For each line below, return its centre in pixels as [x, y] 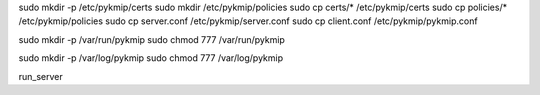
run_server [41, 76]
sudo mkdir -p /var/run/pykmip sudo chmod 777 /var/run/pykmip [151, 39]
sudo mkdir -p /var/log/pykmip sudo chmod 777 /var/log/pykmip [151, 58]
